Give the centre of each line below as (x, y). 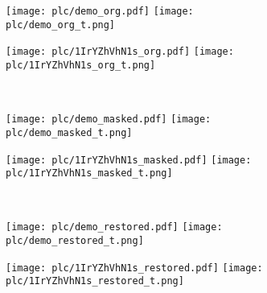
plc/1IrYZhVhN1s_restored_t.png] (95, 281)
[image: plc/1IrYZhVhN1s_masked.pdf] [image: (129, 160)
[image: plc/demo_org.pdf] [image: (100, 11)
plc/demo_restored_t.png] (75, 241)
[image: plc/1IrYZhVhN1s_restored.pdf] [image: (134, 268)
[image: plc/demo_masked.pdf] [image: (109, 120)
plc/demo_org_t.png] (61, 25)
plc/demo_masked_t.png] (69, 132)
